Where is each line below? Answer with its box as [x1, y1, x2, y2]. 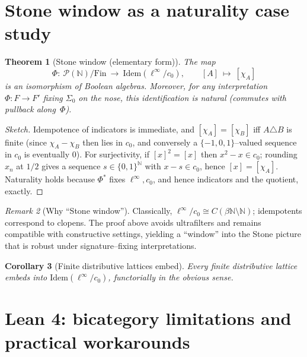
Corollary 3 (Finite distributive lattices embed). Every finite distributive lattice [5, 259, 298, 271]
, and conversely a [132, 135, 198, 148]
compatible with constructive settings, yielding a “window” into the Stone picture [5, 228, 302, 240]
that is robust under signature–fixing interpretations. [5, 239, 197, 252]
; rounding [260, 148, 298, 160]
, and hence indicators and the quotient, [152, 173, 299, 185]
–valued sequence [235, 135, 297, 148]
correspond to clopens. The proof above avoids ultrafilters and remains [5, 216, 261, 228]
